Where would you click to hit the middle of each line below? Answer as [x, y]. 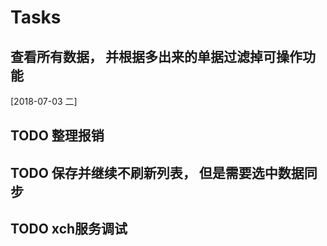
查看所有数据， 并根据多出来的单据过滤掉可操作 [156, 56]
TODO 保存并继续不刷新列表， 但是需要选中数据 [157, 172]
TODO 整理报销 [57, 136]
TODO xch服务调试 [69, 229]
